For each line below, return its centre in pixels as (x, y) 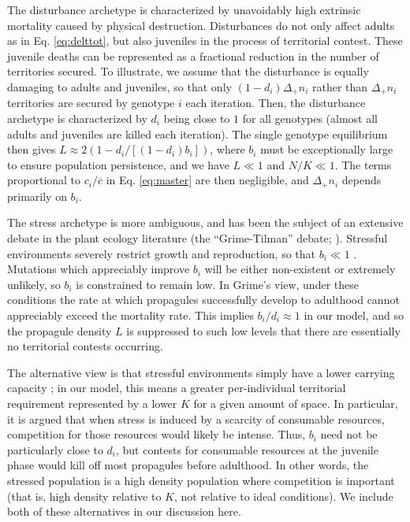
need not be (349, 434)
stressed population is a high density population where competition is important (201, 480)
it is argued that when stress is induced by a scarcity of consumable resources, (196, 418)
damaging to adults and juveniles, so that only (119, 86)
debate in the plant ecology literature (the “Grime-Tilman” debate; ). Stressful (198, 238)
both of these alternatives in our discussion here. (124, 511)
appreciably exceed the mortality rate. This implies (130, 315)
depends (362, 180)
